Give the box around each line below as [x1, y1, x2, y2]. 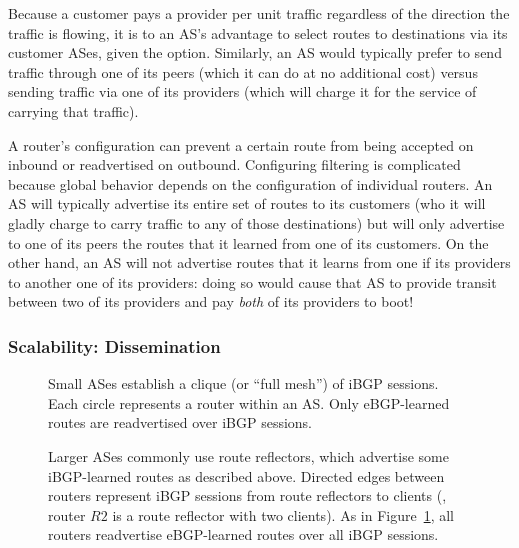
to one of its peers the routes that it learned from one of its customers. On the [8, 232, 489, 253]
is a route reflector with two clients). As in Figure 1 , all [112, 504, 455, 525]
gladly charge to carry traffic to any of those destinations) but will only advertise [8, 212, 505, 233]
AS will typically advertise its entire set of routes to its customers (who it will [8, 193, 486, 214]
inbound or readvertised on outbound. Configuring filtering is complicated [8, 154, 461, 175]
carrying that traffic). [8, 100, 139, 121]
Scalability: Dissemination [8, 333, 221, 358]
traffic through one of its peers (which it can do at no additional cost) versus [8, 61, 478, 82]
